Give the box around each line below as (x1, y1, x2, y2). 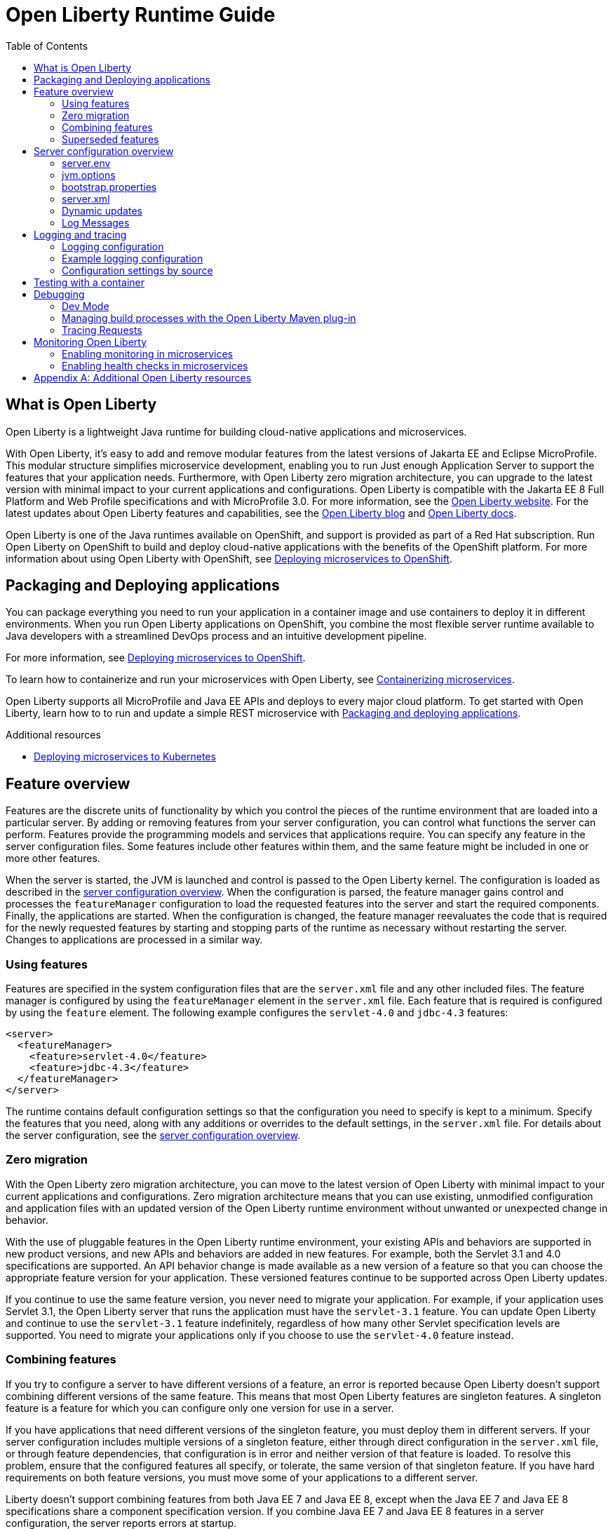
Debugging (34, 288, 85, 300)
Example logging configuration (62, 252, 203, 264)
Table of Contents (6, 39, 88, 52)
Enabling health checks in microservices (62, 359, 248, 372)
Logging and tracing (34, 228, 127, 241)
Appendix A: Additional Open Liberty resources (34, 371, 252, 384)
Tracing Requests (62, 323, 142, 336)
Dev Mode (62, 299, 109, 312)
